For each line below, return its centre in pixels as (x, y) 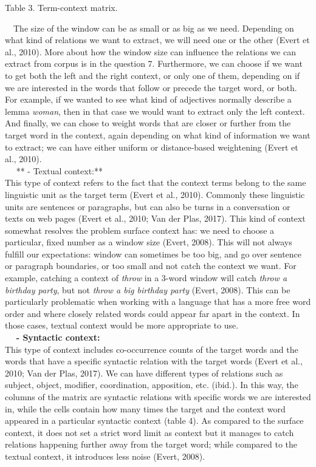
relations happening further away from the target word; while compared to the (151, 444)
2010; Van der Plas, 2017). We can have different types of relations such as (144, 373)
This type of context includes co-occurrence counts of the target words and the (152, 349)
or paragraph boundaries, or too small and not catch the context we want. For (151, 266)
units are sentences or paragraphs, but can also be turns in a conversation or (148, 206)
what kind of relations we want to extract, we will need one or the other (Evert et (157, 40)
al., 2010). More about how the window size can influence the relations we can (150, 51)
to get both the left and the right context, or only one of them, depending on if (153, 75)
